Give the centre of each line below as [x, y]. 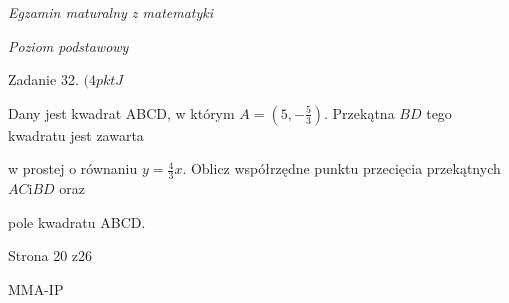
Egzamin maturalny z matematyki [111, 12]
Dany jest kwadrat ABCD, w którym [121, 112]
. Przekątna [359, 112]
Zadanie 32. [43, 79]
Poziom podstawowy [68, 45]
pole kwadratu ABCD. [77, 221]
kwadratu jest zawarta [76, 134]
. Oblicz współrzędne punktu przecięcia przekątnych [341, 168]
